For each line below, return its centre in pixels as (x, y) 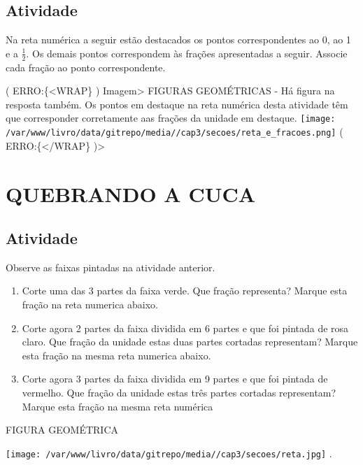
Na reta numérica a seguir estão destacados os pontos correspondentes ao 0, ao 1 (178, 40)
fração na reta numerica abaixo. (90, 305)
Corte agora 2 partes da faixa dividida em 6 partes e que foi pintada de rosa (185, 328)
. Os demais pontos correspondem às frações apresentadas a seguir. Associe (187, 53)
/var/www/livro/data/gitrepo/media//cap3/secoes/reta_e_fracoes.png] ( (175, 132)
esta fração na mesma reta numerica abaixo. (116, 355)
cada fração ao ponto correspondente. (86, 67)
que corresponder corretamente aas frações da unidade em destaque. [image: (171, 118)
